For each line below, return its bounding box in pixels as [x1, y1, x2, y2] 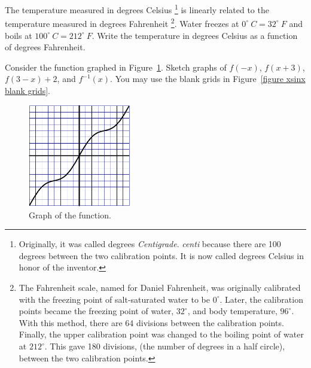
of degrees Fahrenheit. [5, 41, 86, 53]
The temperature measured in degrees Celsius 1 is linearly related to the [5, 2, 269, 16]
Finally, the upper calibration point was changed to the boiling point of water [19, 328, 304, 340]
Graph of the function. [29, 208, 111, 221]
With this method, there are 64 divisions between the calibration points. [19, 316, 284, 329]
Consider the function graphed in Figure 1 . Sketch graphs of [5, 60, 227, 73]
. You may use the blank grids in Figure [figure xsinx [110, 72, 306, 85]
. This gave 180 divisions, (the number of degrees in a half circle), [44, 340, 285, 352]
